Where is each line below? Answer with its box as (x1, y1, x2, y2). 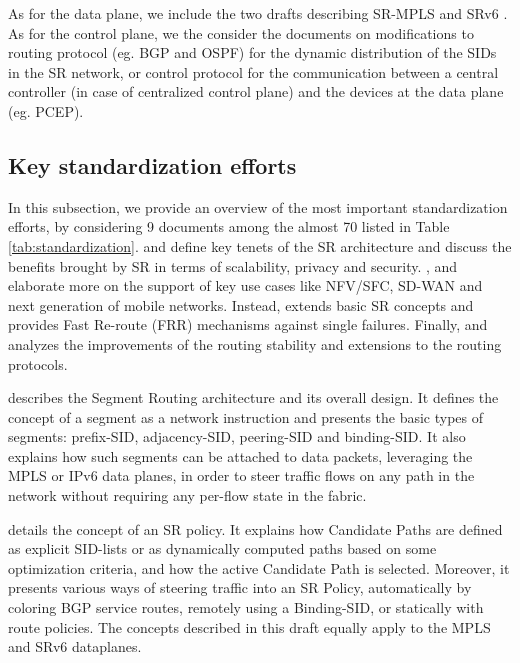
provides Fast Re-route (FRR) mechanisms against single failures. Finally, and (8, 314, 488, 335)
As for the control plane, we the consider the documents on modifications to (8, 22, 474, 43)
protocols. (8, 353, 68, 374)
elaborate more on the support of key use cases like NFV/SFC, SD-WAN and (8, 275, 483, 296)
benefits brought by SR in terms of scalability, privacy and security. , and (8, 255, 458, 276)
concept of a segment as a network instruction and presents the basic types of (8, 406, 484, 427)
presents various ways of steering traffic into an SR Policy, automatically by (8, 577, 472, 598)
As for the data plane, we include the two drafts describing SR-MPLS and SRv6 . (8, 3, 508, 23)
